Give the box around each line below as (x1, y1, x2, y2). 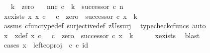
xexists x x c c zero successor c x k (3, 10, 137, 21)
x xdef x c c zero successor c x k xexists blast (3, 30, 200, 40)
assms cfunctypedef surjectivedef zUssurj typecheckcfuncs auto (3, 20, 206, 31)
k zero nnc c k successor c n (10, 1, 123, 11)
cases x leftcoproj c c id (3, 40, 88, 50)
